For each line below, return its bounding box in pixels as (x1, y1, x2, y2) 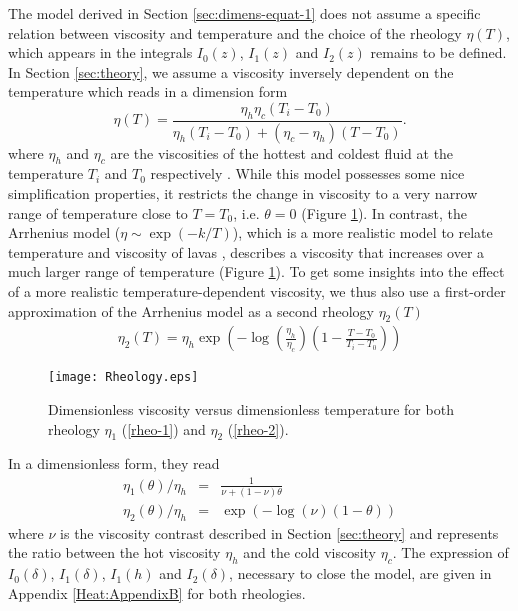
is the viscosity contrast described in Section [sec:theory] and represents (60, 522, 499, 543)
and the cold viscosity (243, 542, 377, 563)
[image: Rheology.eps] (48, 370, 199, 385)
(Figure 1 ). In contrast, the (301, 202, 467, 223)
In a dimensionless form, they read (8, 453, 220, 474)
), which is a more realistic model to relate (232, 222, 493, 243)
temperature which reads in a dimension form (8, 81, 288, 102)
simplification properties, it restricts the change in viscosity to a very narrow (8, 183, 478, 204)
